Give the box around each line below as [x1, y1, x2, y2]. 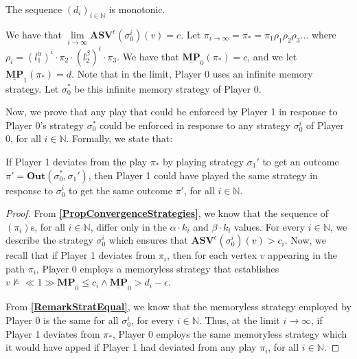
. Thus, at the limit [198, 313, 280, 327]
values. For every [234, 219, 306, 233]
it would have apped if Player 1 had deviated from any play [5, 340, 257, 354]
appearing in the [268, 248, 338, 262]
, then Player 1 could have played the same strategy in [88, 167, 318, 182]
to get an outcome [262, 154, 339, 168]
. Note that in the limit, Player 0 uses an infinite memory [71, 66, 313, 80]
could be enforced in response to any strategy [99, 117, 291, 132]
